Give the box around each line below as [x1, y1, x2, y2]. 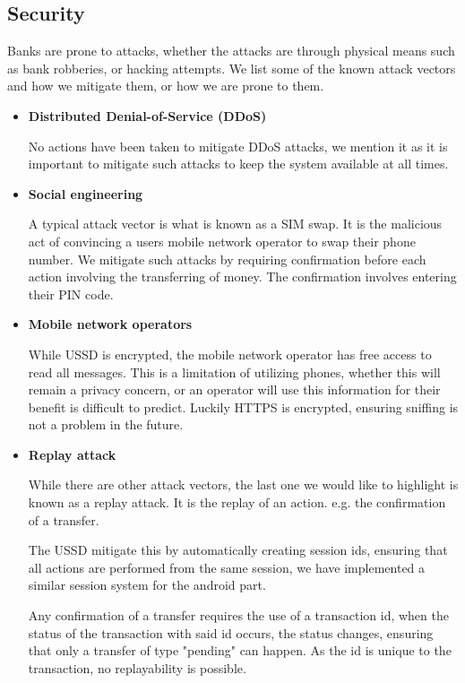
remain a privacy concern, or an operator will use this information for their [28, 380, 441, 399]
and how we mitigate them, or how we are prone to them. [7, 76, 324, 95]
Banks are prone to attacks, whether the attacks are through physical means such [7, 41, 455, 60]
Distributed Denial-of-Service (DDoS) [28, 106, 267, 125]
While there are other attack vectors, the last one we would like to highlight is [28, 475, 459, 494]
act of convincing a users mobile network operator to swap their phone [28, 231, 416, 250]
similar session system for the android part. [28, 575, 266, 594]
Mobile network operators [28, 315, 193, 333]
